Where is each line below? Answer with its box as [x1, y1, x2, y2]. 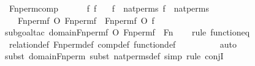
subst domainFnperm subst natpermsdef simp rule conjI [5, 50, 224, 62]
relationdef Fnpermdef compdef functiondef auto [9, 37, 237, 50]
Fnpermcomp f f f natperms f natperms [9, 2, 210, 14]
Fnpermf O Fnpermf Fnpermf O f [17, 13, 154, 26]
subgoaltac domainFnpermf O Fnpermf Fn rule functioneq [5, 26, 250, 38]
